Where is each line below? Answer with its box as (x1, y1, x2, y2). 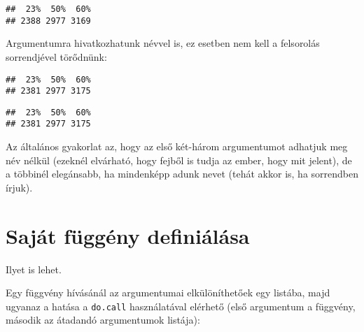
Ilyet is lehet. (6, 261, 62, 276)
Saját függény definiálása (6, 221, 250, 250)
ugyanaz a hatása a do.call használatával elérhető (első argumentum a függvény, (6, 298, 356, 313)
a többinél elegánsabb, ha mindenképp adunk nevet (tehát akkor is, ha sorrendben (6, 166, 359, 181)
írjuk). (6, 180, 33, 194)
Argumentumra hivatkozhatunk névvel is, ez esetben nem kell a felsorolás (6, 36, 320, 50)
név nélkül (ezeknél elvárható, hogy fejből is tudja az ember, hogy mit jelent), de (6, 152, 352, 167)
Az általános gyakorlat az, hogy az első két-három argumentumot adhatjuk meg (6, 139, 348, 154)
